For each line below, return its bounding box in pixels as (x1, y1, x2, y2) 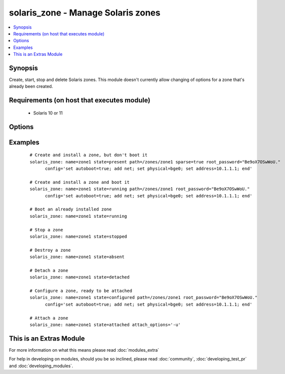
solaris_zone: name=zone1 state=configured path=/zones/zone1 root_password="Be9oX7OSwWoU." (30, 295, 258, 300)
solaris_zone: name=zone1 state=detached (30, 275, 130, 280)
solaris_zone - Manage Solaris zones (9, 7, 161, 18)
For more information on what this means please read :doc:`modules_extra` (9, 347, 160, 353)
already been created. (9, 83, 53, 89)
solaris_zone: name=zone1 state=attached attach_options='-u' (30, 322, 181, 327)
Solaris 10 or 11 (33, 110, 63, 116)
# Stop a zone (30, 227, 63, 232)
